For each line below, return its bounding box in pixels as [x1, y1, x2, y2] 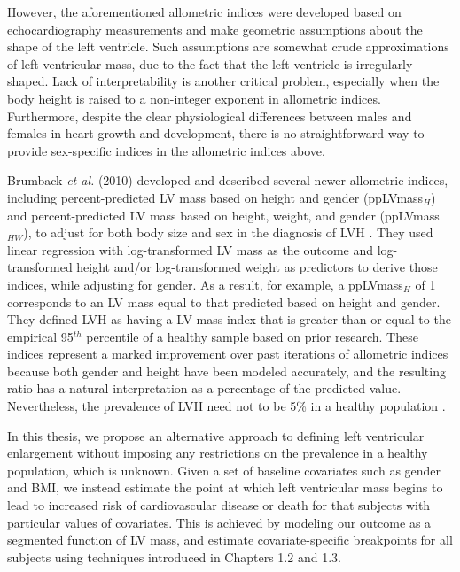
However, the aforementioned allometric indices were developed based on [7, 3, 402, 20]
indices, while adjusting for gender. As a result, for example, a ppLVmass [7, 274, 403, 293]
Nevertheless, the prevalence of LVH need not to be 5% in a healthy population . [7, 397, 446, 415]
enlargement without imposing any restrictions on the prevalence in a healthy [7, 444, 428, 462]
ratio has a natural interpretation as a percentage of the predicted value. [7, 379, 402, 398]
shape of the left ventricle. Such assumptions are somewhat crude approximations [7, 37, 449, 56]
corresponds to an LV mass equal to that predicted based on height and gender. [7, 292, 441, 311]
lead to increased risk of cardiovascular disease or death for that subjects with [7, 496, 431, 514]
